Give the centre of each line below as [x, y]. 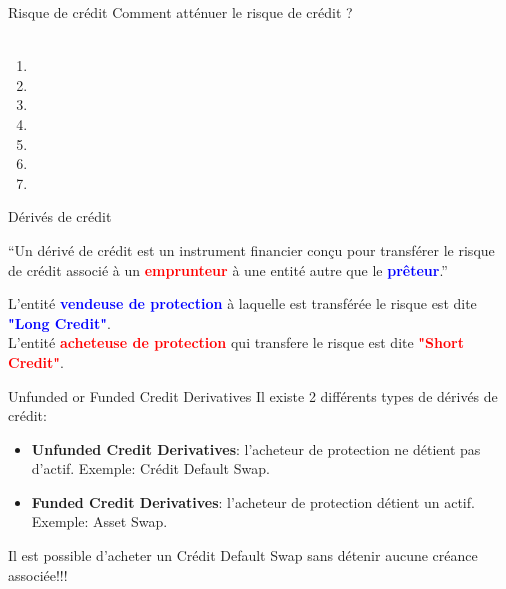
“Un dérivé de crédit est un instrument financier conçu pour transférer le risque [251, 249]
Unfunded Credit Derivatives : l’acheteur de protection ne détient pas [256, 448]
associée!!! [38, 574]
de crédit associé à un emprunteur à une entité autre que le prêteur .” [228, 269]
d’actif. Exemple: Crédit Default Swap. [150, 468]
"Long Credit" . [59, 322]
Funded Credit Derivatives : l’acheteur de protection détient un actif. [253, 501]
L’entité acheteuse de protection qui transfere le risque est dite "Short [236, 342]
